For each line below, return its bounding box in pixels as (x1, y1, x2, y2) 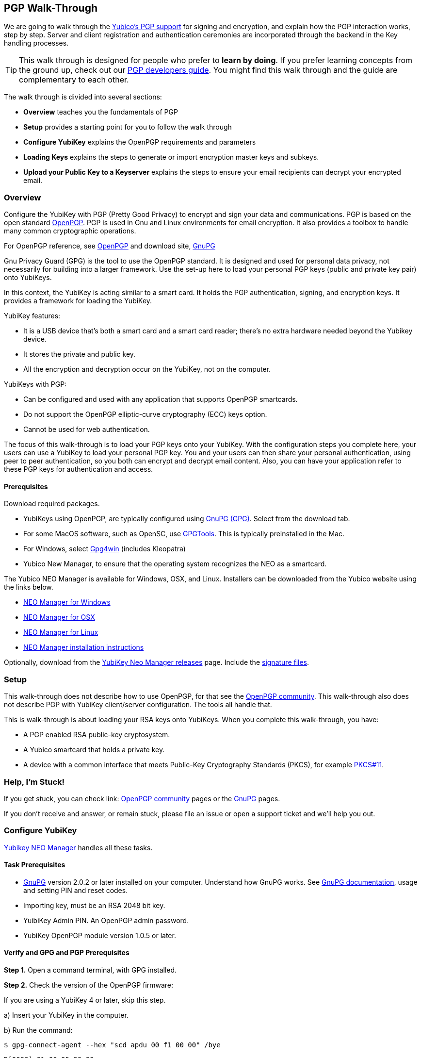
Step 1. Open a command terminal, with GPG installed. (4, 966, 177, 975)
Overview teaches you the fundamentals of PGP (23, 108, 178, 116)
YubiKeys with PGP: (4, 380, 67, 389)
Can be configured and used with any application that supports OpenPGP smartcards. (23, 395, 298, 404)
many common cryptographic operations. (4, 227, 136, 235)
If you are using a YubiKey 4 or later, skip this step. (4, 996, 166, 1005)
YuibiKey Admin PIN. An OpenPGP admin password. (23, 916, 189, 925)
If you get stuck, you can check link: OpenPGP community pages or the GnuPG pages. (4, 794, 280, 803)
